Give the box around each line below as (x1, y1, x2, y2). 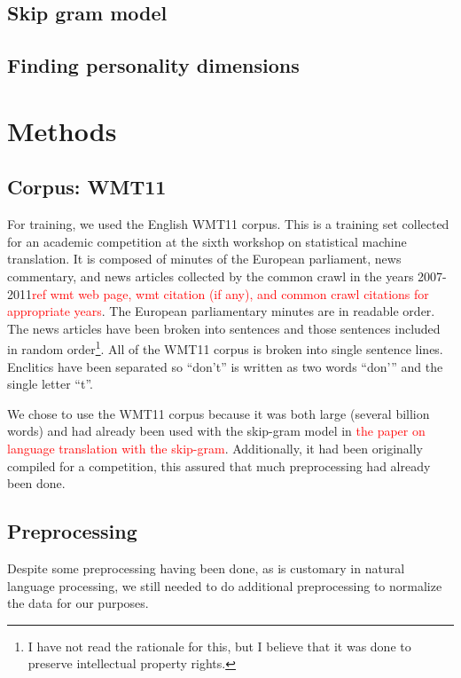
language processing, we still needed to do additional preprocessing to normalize (7, 576, 442, 595)
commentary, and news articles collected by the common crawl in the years (7, 266, 414, 285)
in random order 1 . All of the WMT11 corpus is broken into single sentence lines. (7, 337, 443, 358)
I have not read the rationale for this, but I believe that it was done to (27, 636, 411, 655)
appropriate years (7, 302, 102, 320)
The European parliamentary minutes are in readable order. (109, 302, 435, 320)
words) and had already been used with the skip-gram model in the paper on (7, 422, 426, 440)
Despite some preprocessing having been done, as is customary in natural (7, 558, 405, 577)
